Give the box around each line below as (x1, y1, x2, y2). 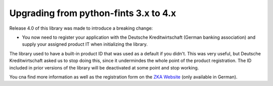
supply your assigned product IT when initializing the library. (22, 41, 148, 47)
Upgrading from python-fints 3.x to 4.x (9, 8, 176, 19)
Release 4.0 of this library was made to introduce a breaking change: (9, 25, 153, 31)
